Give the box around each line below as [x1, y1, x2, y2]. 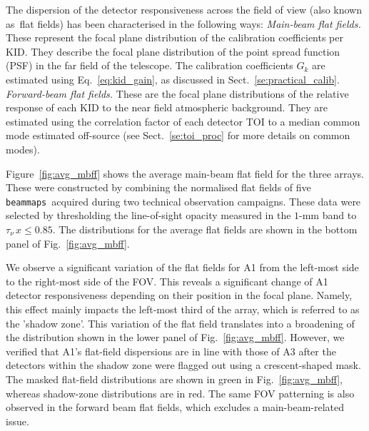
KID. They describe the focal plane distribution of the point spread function [6, 44, 340, 59]
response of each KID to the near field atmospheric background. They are [6, 100, 328, 115]
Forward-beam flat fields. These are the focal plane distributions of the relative [6, 86, 349, 101]
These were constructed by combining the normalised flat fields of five [6, 180, 311, 195]
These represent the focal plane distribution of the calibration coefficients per [6, 30, 344, 45]
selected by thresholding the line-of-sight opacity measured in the [6, 208, 291, 223]
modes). [6, 141, 40, 156]
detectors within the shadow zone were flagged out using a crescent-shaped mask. [6, 358, 361, 372]
